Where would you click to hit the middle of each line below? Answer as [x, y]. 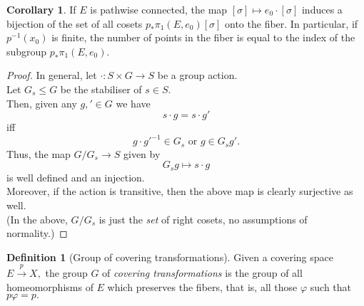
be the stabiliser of [101, 89]
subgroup [27, 51]
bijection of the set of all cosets [75, 23]
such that [331, 286]
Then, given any [42, 103]
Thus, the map [39, 153]
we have [133, 103]
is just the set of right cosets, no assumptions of [203, 219]
